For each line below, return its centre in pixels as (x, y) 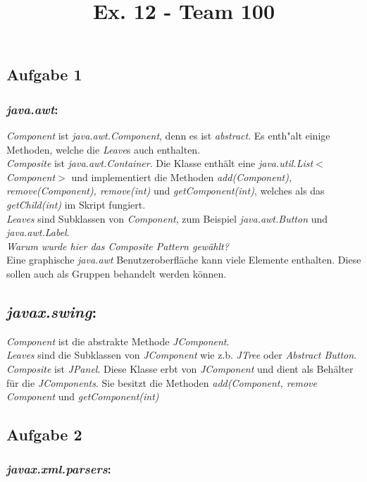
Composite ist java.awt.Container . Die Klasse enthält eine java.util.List (160, 163)
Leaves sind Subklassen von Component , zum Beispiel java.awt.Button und (167, 218)
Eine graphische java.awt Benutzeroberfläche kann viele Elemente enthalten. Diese (184, 260)
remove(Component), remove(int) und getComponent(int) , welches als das (166, 191)
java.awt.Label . (38, 232)
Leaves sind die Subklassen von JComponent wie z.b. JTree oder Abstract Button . (182, 355)
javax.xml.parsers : (59, 469)
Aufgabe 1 (44, 74)
